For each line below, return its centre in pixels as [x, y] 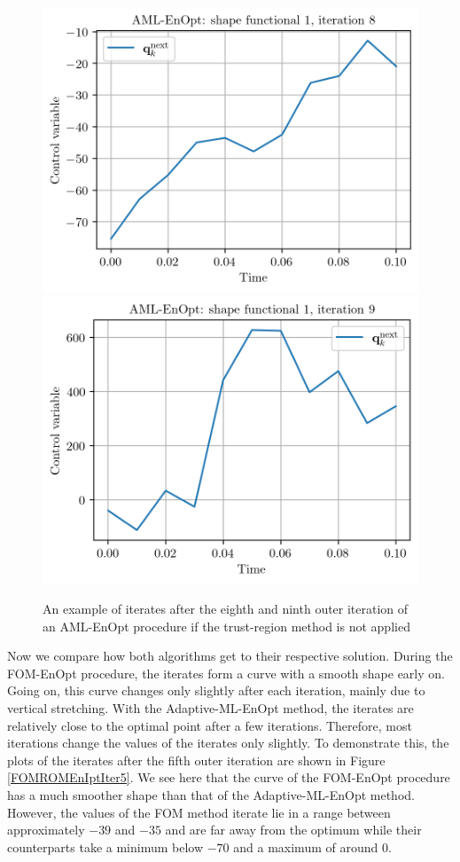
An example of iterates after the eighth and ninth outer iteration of [226, 609]
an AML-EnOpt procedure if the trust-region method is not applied [226, 626]
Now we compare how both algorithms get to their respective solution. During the [230, 656]
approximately [46, 830]
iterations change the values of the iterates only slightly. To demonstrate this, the [228, 743]
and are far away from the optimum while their [293, 830]
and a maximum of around [306, 846]
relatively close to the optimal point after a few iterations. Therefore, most [210, 725]
